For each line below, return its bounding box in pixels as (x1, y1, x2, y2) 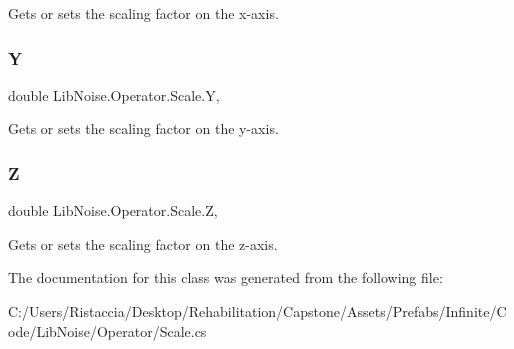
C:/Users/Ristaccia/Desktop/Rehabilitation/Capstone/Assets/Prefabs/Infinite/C (8, 301, 507, 321)
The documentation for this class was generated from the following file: (8, 267, 443, 288)
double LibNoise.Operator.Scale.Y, (8, 84, 220, 105)
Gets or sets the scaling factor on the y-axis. (8, 118, 279, 139)
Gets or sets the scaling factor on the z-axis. (8, 233, 278, 254)
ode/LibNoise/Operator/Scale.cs (8, 320, 207, 341)
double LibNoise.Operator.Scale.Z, (8, 200, 218, 221)
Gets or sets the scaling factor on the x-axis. (8, 3, 279, 23)
